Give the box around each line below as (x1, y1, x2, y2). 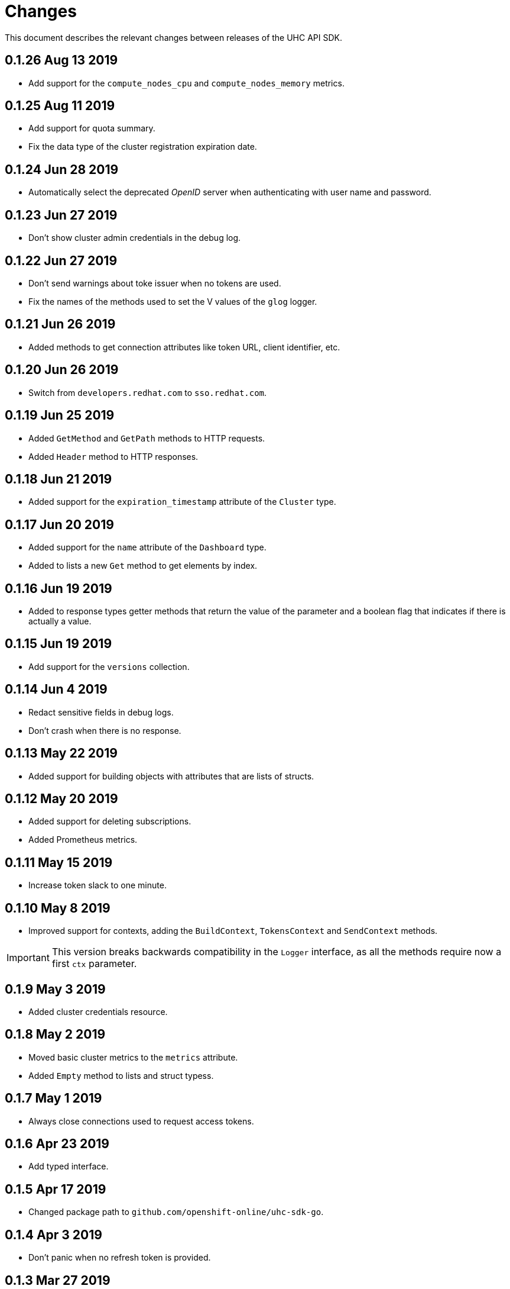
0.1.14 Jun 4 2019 (5, 682, 108, 697)
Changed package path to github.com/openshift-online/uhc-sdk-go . (28, 1207, 324, 1217)
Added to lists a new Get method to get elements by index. (28, 560, 258, 571)
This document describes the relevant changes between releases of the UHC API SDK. (5, 32, 343, 43)
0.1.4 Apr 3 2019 (5, 1227, 102, 1242)
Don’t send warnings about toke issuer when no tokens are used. (28, 278, 281, 288)
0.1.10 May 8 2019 (5, 900, 111, 916)
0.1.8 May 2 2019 (5, 1027, 106, 1042)
